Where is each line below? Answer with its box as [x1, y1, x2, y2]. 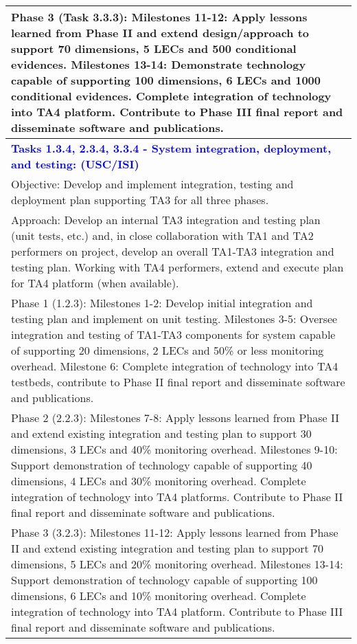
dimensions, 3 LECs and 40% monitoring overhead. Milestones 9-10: [11, 441, 338, 457]
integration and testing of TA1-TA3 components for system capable [11, 326, 336, 342]
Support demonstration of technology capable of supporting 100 [11, 572, 318, 588]
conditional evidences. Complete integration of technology [11, 88, 332, 104]
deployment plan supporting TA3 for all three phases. [11, 192, 269, 208]
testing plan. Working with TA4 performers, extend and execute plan [11, 259, 344, 275]
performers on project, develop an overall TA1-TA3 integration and [11, 243, 334, 259]
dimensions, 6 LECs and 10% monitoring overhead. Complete [11, 588, 306, 603]
